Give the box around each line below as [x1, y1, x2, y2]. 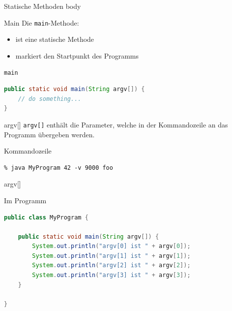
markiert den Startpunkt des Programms [15, 50, 139, 61]
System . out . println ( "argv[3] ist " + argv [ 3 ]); [32, 272, 191, 279]
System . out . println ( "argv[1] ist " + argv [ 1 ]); [32, 252, 191, 259]
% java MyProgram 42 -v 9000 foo [4, 164, 113, 171]
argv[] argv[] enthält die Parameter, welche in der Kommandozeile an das [4, 119, 228, 129]
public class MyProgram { [4, 214, 88, 221]
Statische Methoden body [4, 1, 81, 11]
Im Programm [4, 195, 47, 205]
